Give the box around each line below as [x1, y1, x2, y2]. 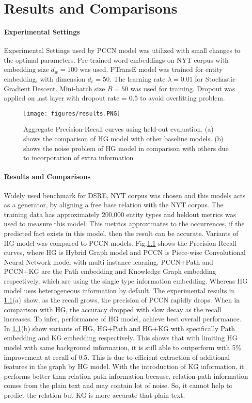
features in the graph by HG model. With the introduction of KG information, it [4, 361, 244, 371]
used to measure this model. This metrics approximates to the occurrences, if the [4, 218, 245, 229]
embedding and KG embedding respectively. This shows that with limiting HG [4, 333, 238, 343]
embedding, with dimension [4, 73, 86, 84]
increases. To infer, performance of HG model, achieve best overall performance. [4, 314, 241, 324]
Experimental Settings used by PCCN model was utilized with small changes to [4, 45, 241, 55]
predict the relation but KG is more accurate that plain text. [4, 390, 185, 400]
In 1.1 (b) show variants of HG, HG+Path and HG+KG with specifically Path [4, 323, 235, 333]
